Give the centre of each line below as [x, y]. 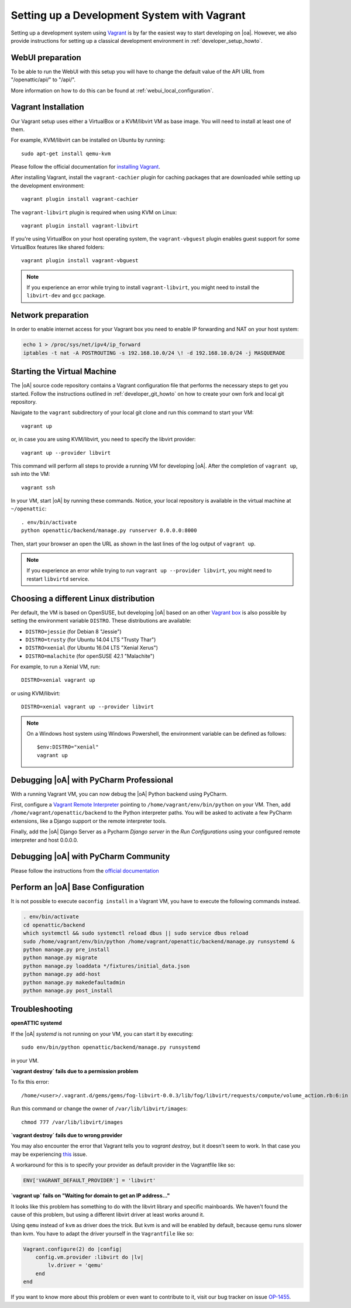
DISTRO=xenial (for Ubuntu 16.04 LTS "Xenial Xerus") [92, 648]
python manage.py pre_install [66, 950]
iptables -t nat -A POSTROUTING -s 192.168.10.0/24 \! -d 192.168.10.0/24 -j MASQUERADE [154, 353]
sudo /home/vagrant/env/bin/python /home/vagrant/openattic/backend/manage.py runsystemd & [159, 941]
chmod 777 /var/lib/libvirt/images [72, 1122]
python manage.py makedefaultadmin [74, 982]
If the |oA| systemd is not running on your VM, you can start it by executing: [102, 1034]
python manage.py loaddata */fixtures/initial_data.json [106, 966]
